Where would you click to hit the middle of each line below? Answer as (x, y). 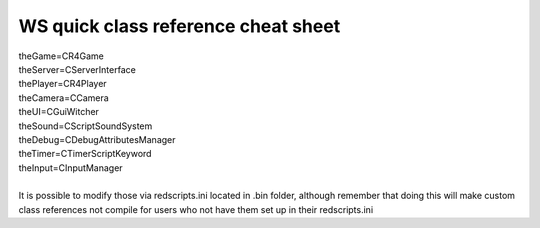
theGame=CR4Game (61, 56)
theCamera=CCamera (63, 97)
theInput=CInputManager (71, 167)
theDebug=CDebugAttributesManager (97, 139)
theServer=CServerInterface (77, 69)
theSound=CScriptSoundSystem (85, 126)
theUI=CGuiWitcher (59, 112)
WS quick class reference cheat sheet (179, 26)
